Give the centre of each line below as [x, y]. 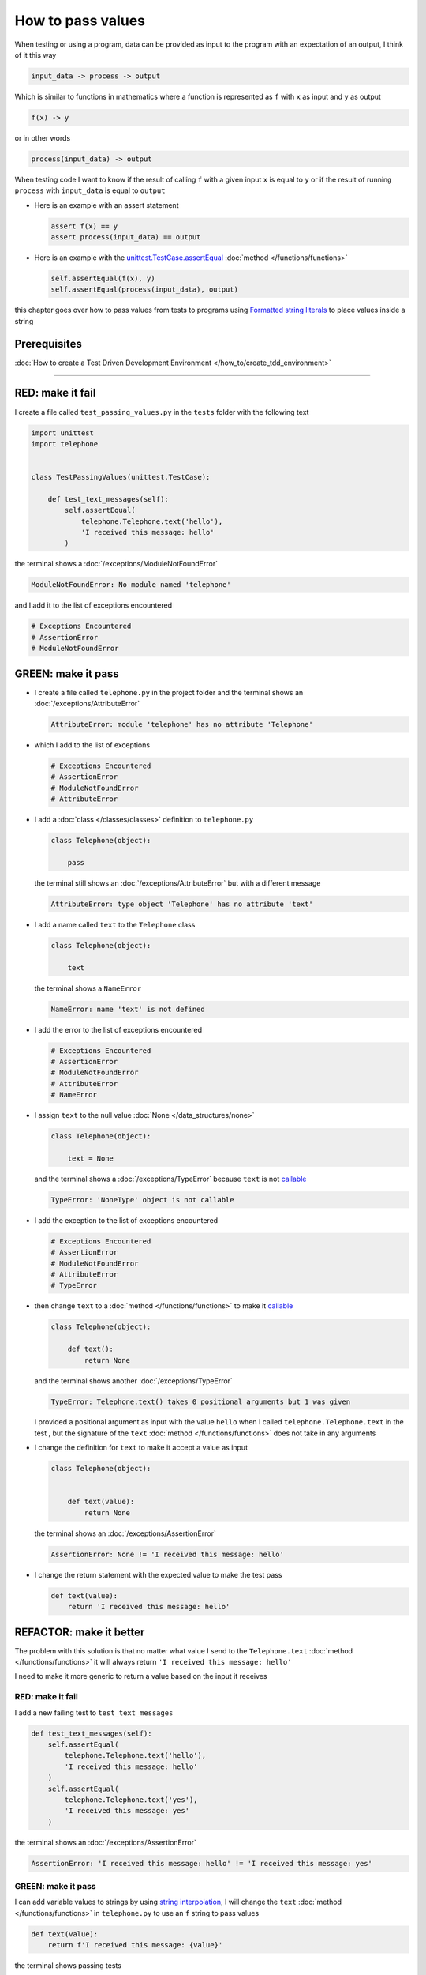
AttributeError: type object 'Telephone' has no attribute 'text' [182, 904]
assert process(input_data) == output [126, 237]
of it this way [35, 55]
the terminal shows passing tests [68, 1966]
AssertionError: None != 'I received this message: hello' [167, 1554]
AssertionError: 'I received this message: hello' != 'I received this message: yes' [202, 1863]
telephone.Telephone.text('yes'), [131, 1800]
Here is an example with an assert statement [106, 205]
